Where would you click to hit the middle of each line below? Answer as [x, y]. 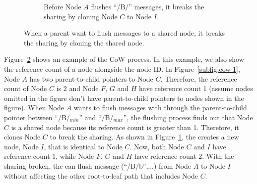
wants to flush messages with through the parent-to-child [160, 108]
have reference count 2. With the [184, 156]
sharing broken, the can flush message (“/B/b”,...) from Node [98, 165]
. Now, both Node [157, 146]
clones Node [22, 137]
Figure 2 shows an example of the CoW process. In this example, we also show [124, 59]
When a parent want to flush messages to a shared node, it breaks [124, 33]
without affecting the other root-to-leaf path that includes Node [101, 175]
